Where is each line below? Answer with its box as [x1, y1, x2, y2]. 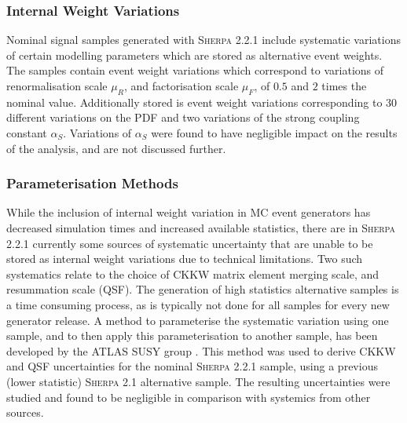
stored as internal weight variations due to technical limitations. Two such [6, 250, 363, 267]
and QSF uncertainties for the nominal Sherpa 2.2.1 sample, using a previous [6, 358, 378, 374]
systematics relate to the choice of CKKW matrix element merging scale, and [6, 265, 379, 282]
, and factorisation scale [123, 78, 239, 93]
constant [6, 124, 47, 140]
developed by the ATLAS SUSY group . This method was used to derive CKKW [6, 342, 396, 359]
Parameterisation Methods [6, 173, 178, 193]
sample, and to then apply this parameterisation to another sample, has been [6, 327, 378, 344]
